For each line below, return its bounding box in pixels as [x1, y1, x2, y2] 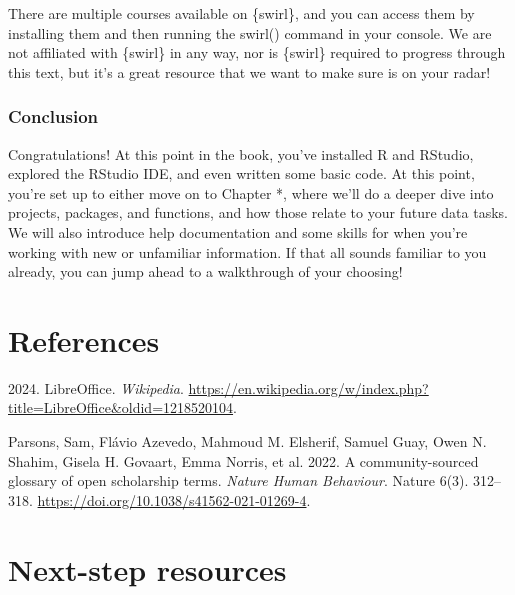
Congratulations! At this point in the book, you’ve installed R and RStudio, [8, 143, 474, 164]
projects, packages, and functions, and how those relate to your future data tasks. [8, 202, 508, 223]
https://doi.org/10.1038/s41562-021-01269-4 [37, 489, 307, 510]
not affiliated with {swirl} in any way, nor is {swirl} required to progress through [8, 42, 506, 63]
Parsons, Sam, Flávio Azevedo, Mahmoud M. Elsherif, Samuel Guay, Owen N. [8, 431, 487, 452]
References [8, 319, 160, 360]
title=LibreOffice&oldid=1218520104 [8, 397, 234, 418]
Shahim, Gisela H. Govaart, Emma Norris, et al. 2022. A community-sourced [8, 450, 479, 471]
